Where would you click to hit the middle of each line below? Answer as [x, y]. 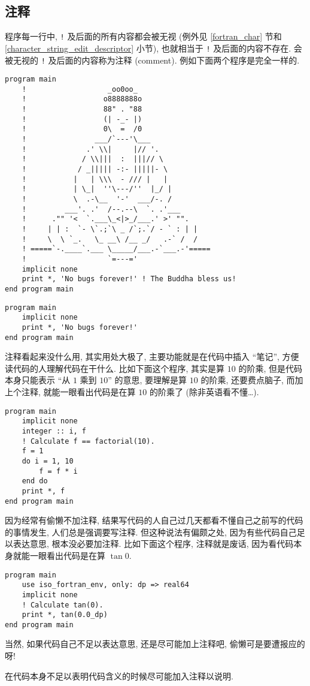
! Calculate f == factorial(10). [88, 441]
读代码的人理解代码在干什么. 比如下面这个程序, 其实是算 [115, 368]
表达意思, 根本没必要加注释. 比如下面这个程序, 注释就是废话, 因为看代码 [153, 544]
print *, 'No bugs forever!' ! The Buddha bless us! [129, 279]
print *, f [43, 491]
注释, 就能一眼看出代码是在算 [78, 392]
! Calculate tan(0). [63, 605]
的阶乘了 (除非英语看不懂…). [204, 392]
